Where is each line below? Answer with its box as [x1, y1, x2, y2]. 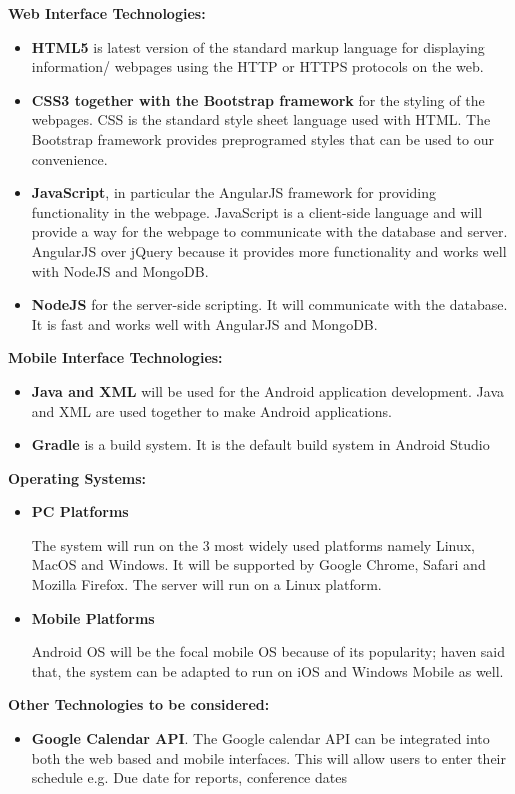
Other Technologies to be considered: [8, 694, 270, 715]
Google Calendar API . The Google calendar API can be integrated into [31, 728, 490, 749]
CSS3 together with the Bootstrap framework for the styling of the [31, 89, 485, 110]
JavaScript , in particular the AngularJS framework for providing [31, 182, 437, 203]
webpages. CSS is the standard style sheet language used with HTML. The [31, 109, 491, 130]
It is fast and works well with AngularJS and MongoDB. [31, 313, 378, 334]
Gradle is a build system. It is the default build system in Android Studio [31, 434, 490, 455]
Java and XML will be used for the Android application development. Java [31, 380, 505, 401]
